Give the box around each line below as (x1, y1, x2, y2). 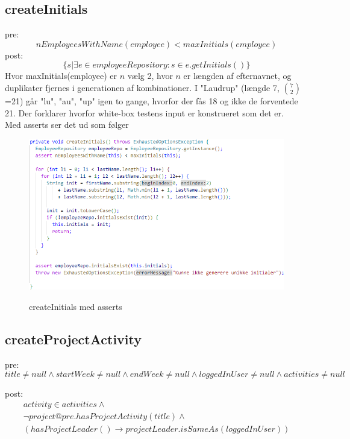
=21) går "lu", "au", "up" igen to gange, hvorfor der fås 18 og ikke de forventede (5, 94, 298, 107)
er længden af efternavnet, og (183, 69, 292, 82)
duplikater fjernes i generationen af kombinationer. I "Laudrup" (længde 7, (5, 81, 280, 93)
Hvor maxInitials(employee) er (5, 69, 117, 82)
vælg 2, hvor (127, 69, 173, 82)
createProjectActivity (5, 330, 142, 349)
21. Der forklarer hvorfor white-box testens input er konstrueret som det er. (5, 106, 284, 119)
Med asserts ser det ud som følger (5, 118, 129, 131)
